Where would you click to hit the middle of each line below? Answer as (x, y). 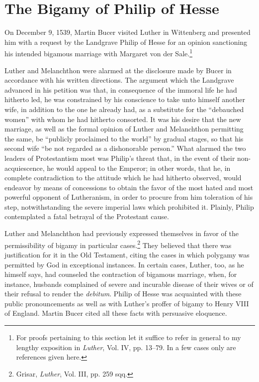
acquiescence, (25, 168)
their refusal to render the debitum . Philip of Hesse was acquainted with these (123, 294)
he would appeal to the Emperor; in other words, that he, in (139, 168)
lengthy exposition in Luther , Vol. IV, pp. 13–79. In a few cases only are (126, 347)
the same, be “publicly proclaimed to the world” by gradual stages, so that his (124, 138)
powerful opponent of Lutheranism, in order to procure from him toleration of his (129, 197)
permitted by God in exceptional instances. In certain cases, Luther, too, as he (124, 264)
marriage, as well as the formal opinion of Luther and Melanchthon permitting (124, 129)
